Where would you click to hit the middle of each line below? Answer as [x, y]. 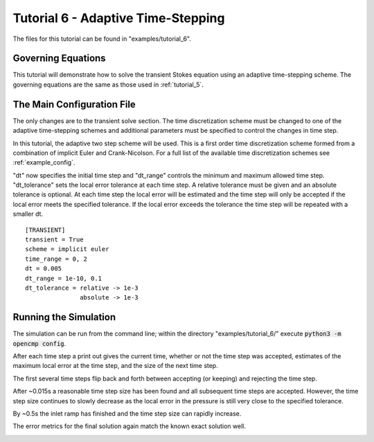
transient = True [54, 240]
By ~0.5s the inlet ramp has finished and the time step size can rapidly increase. [127, 414]
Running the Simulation [64, 317]
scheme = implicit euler [67, 249]
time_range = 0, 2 [56, 259]
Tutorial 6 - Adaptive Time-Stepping [119, 18]
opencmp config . [39, 343]
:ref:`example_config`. [44, 163]
